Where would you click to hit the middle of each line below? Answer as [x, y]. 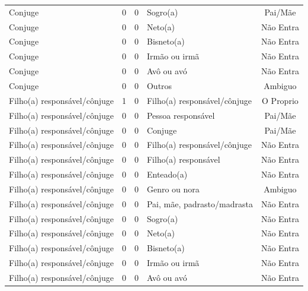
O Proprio [280, 100]
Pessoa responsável [181, 115]
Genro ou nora [173, 189]
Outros [159, 85]
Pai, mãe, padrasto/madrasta [200, 203]
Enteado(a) [167, 174]
